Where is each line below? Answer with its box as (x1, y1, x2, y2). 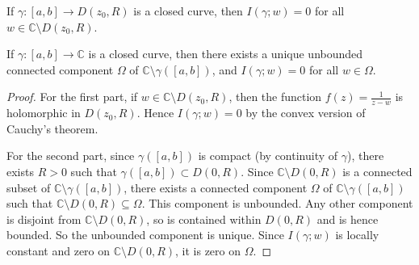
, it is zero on (175, 242, 241, 259)
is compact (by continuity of (198, 147, 338, 164)
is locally (335, 226, 379, 243)
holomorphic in (6, 104, 81, 121)
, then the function (228, 88, 322, 105)
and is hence (316, 210, 379, 227)
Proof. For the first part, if (6, 88, 138, 105)
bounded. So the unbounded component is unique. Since (6, 226, 284, 243)
